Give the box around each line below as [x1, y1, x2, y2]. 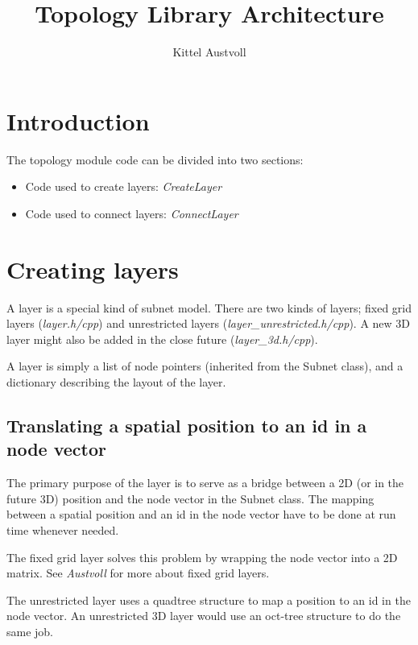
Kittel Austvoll [172, 43, 246, 60]
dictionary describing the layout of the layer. [6, 373, 226, 390]
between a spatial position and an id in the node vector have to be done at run [6, 506, 396, 523]
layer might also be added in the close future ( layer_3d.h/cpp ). [6, 330, 318, 347]
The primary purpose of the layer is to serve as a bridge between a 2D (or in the [6, 474, 404, 491]
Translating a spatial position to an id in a [6, 412, 367, 437]
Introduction [6, 104, 150, 137]
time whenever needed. [6, 521, 119, 538]
